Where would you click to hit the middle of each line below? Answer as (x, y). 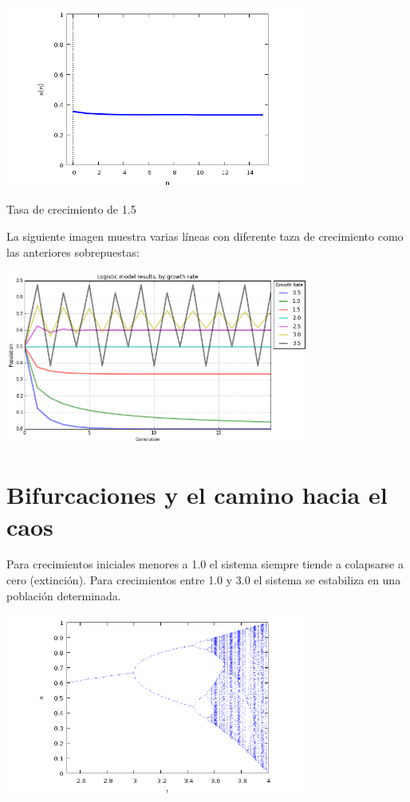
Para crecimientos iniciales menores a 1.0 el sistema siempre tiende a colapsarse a (205, 564)
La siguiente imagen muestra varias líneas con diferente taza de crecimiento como (205, 236)
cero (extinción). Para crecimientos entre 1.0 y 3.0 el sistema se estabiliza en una (204, 580)
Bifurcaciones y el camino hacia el (197, 495)
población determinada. (64, 595)
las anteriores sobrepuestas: (73, 252)
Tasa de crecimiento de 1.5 (71, 209)
